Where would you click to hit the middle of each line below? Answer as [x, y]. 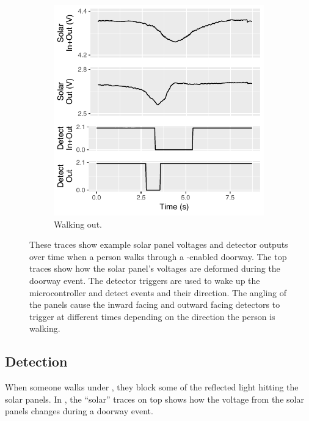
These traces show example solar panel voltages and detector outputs [159, 244]
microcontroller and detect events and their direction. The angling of [158, 292]
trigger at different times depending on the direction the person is [152, 316]
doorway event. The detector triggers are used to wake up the [145, 280]
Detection [36, 361]
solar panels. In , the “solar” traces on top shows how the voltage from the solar [154, 399]
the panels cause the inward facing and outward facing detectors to [155, 304]
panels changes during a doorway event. [79, 411]
